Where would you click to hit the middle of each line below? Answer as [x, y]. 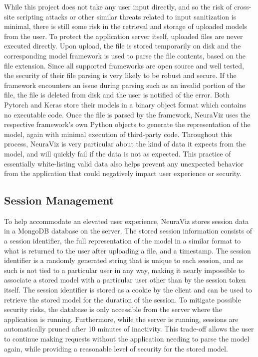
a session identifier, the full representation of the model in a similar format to [123, 241]
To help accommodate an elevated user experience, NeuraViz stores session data [127, 221]
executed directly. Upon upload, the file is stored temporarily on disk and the [123, 46]
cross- [243, 6]
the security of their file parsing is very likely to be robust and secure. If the [120, 75]
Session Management [59, 200]
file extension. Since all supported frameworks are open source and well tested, [124, 65]
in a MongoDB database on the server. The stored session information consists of [128, 231]
